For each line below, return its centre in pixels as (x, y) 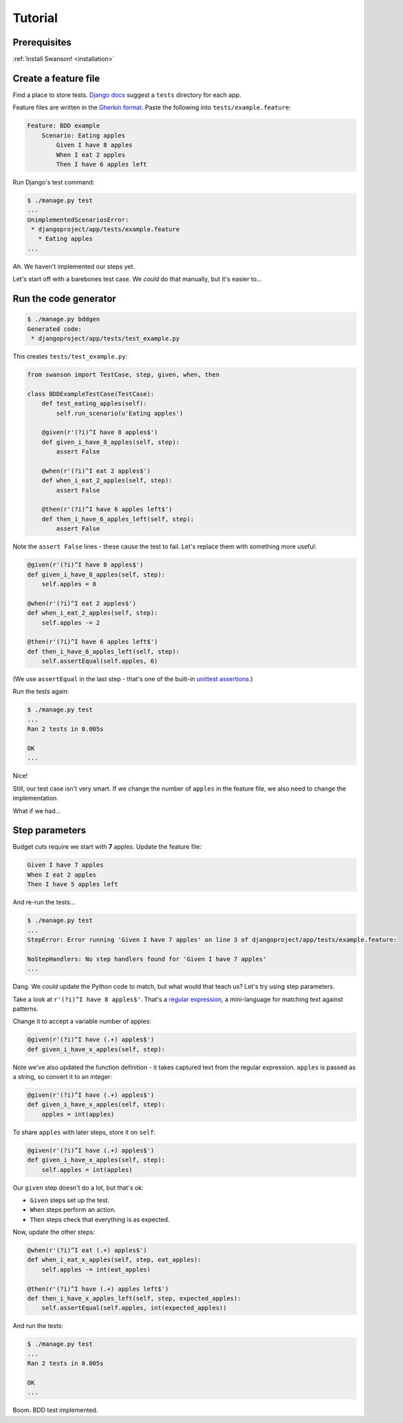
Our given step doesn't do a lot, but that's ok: (78, 1188)
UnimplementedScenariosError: (78, 220)
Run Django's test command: (54, 182)
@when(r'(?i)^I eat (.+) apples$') (87, 1250)
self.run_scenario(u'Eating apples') (120, 413)
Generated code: (55, 329)
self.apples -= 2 (71, 622)
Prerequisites (42, 42)
